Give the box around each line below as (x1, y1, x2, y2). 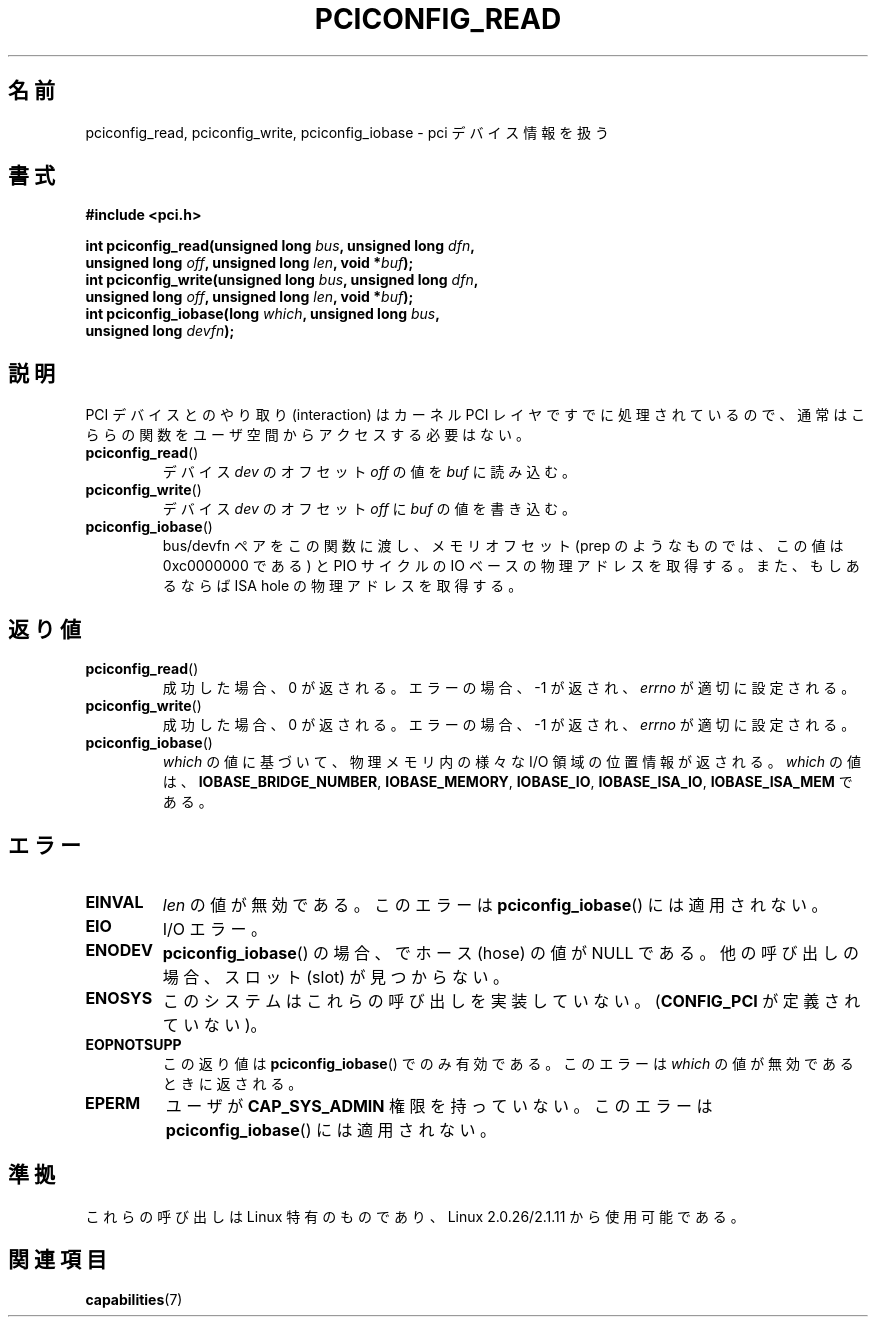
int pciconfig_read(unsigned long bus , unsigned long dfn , (85, 237, 475, 255)
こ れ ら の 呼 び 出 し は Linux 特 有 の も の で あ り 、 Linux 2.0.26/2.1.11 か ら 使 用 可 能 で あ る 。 (85, 1207, 745, 1225)
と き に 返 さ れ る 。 (162, 1074, 303, 1092)
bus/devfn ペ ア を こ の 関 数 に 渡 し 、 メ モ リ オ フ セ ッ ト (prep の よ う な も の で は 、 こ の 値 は (162, 537, 844, 555)
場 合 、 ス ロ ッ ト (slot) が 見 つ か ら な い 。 (162, 966, 510, 987)
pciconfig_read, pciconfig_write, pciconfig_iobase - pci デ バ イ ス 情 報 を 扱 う (85, 123, 610, 141)
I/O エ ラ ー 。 (162, 918, 268, 939)
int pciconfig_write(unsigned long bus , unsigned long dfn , (85, 271, 479, 289)
